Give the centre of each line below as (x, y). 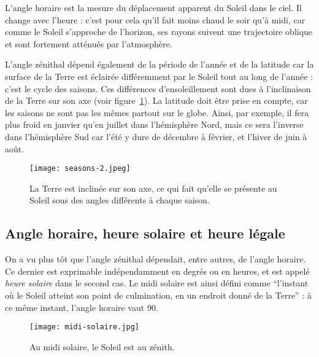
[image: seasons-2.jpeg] (80, 169)
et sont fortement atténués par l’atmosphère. (89, 43)
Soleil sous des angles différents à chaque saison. (120, 200)
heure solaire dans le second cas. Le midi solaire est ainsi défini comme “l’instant (157, 283)
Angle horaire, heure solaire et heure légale (145, 233)
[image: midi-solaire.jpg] (84, 327)
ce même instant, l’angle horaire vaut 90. (82, 307)
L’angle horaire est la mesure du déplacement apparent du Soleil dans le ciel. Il (153, 7)
